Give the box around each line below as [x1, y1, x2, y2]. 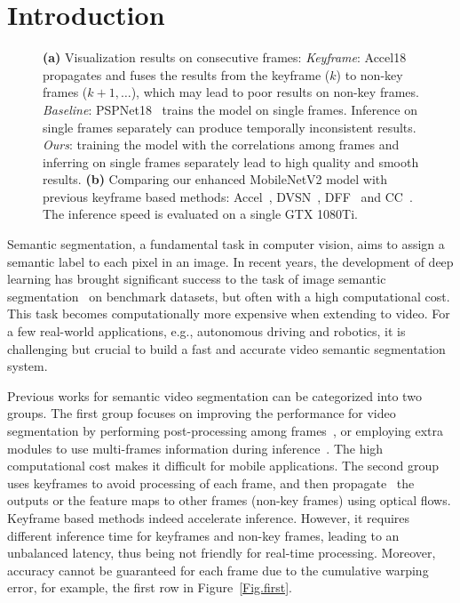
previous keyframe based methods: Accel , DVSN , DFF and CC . [43, 187, 413, 205]
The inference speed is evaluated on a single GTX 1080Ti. [43, 205, 358, 223]
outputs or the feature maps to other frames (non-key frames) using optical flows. [7, 491, 451, 510]
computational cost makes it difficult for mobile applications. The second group [7, 456, 440, 475]
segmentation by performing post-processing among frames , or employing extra [7, 422, 444, 439]
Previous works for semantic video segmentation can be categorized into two [7, 386, 422, 405]
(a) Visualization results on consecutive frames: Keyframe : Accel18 [43, 48, 407, 67]
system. [7, 357, 48, 375]
